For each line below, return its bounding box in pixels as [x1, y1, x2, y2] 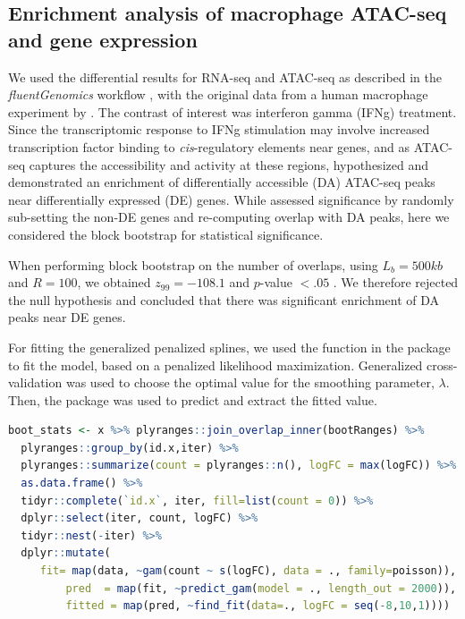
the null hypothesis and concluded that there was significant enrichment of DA [8, 290, 440, 309]
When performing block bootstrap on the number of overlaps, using [8, 255, 378, 274]
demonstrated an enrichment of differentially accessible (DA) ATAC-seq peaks [8, 173, 435, 191]
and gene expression [8, 25, 198, 53]
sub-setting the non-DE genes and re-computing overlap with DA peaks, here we [8, 208, 450, 226]
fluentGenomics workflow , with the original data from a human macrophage [8, 85, 428, 104]
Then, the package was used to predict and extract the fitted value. [8, 390, 377, 409]
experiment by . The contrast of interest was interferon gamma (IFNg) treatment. [8, 102, 457, 121]
